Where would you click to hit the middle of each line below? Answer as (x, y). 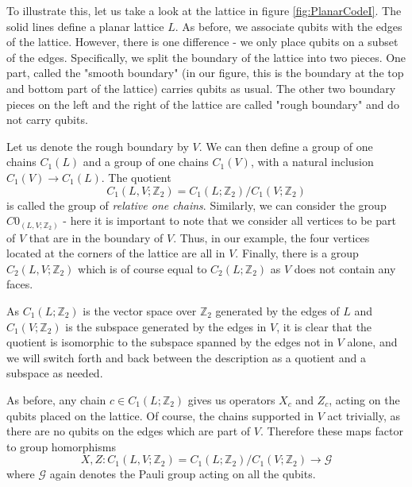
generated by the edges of (277, 311)
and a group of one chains (146, 162)
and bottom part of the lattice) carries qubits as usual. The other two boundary (201, 88)
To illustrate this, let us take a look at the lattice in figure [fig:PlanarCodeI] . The (204, 10)
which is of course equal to (142, 268)
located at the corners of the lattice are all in (116, 253)
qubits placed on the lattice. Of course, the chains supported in (160, 415)
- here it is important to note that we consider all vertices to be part (229, 220)
